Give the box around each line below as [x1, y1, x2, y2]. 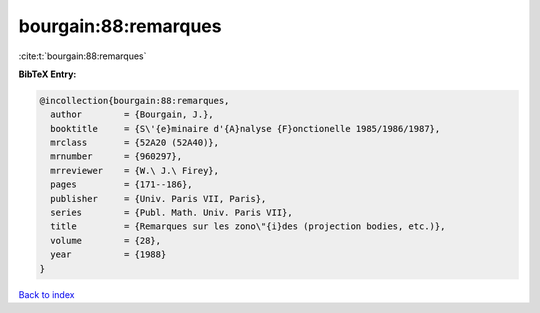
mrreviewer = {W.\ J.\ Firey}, [50, 165, 220, 176]
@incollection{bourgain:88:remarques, [39, 95, 230, 106]
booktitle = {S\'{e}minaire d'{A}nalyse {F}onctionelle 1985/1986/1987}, [50, 123, 441, 134]
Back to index [18, 288, 75, 300]
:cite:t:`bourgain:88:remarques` [18, 50, 147, 62]
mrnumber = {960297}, [50, 151, 183, 162]
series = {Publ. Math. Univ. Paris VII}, [50, 207, 294, 219]
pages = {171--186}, [50, 179, 194, 190]
